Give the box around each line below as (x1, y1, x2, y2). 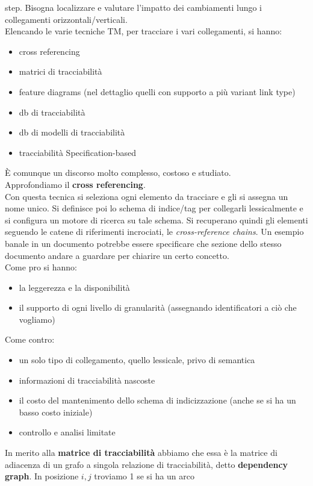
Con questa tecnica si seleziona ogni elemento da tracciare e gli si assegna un (5, 190, 288, 202)
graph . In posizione (5, 470, 79, 482)
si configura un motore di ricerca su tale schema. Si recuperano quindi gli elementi (5, 213, 308, 226)
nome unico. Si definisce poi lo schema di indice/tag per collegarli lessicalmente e (5, 202, 303, 214)
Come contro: (5, 333, 55, 346)
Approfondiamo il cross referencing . (5, 178, 146, 190)
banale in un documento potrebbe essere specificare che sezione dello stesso (5, 237, 282, 249)
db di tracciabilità (19, 105, 85, 118)
